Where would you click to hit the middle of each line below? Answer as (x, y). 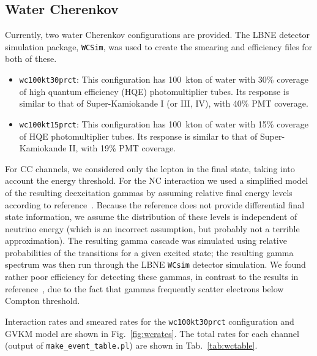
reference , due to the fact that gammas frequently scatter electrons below (144, 288)
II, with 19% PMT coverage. (123, 148)
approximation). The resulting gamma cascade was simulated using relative (146, 240)
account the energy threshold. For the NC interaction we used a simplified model (157, 180)
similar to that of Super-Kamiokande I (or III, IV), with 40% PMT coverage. (164, 103)
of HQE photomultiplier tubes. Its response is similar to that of (138, 136)
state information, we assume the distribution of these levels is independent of (151, 217)
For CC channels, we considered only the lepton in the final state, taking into (150, 168)
